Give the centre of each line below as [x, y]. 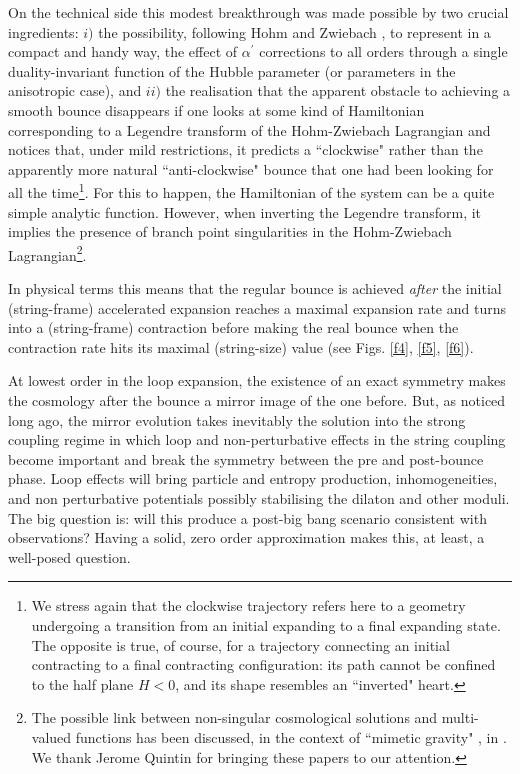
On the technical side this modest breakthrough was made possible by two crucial [258, 12]
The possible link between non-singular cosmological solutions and [234, 717]
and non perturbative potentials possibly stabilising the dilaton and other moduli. [259, 497]
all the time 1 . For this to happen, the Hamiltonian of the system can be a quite [251, 190]
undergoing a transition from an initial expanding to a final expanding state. [266, 624]
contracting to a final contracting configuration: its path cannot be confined [263, 664]
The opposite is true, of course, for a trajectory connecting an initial [240, 644]
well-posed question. [69, 556]
